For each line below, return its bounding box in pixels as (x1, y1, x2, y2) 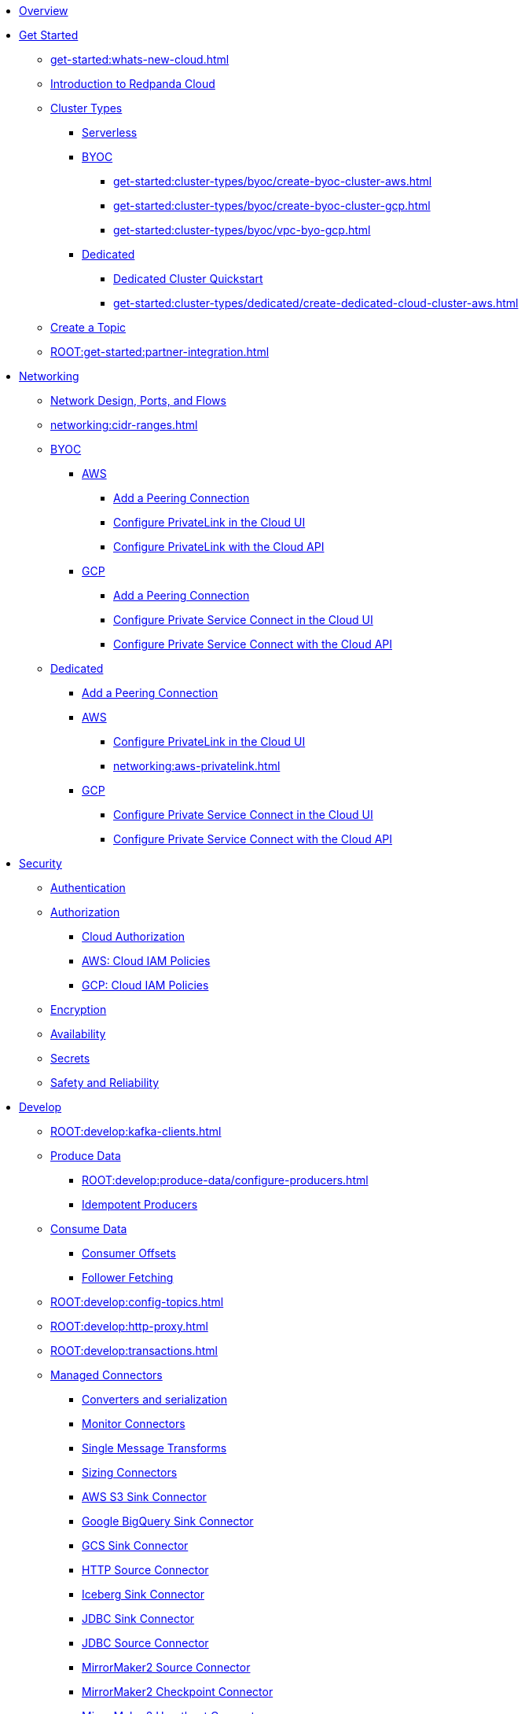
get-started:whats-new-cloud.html (50, 53, 229, 66)
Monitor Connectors (82, 1417, 185, 1430)
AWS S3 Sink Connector (82, 1490, 207, 1503)
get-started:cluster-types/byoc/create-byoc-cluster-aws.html (113, 174, 432, 188)
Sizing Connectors (82, 1466, 178, 1479)
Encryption (50, 1003, 107, 1016)
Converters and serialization (82, 1393, 228, 1406)
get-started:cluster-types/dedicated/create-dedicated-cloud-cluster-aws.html (113, 296, 519, 310)
